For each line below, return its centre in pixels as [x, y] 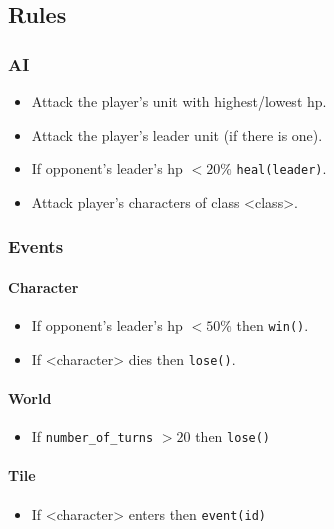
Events [36, 246]
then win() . [272, 325]
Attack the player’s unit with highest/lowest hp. [179, 101]
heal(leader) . [281, 168]
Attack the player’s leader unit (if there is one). [177, 134]
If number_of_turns [92, 436]
